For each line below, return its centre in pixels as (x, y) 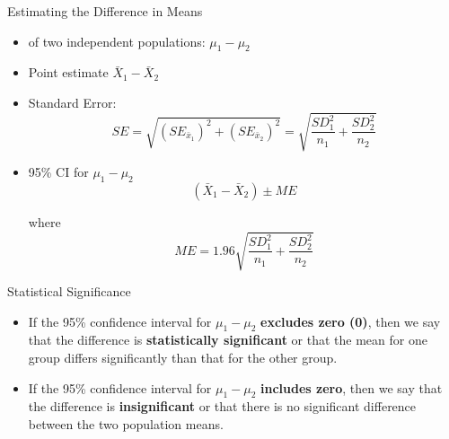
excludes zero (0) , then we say (351, 321)
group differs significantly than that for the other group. (183, 358)
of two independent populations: (117, 41)
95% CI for (58, 172)
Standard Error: (72, 102)
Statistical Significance (69, 291)
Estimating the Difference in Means (105, 11)
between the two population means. (126, 424)
